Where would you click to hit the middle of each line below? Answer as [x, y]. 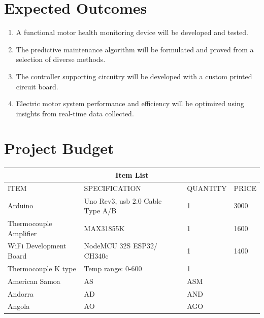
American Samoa [34, 281]
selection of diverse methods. [61, 59]
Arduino [21, 205]
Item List [132, 174]
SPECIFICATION [112, 188]
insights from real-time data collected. [75, 113]
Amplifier [22, 233]
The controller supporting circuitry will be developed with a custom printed [134, 76]
